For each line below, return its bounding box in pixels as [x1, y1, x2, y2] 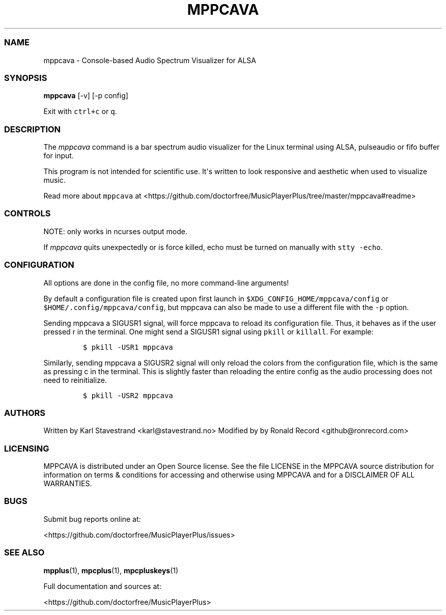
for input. [43, 151, 74, 160]
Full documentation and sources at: [43, 581, 161, 591]
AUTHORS [4, 407, 46, 418]
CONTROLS [4, 208, 51, 219]
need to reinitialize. [43, 375, 107, 384]
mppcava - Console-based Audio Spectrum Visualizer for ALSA [43, 55, 256, 65]
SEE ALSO [4, 547, 45, 558]
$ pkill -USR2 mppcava [82, 391, 173, 400]
